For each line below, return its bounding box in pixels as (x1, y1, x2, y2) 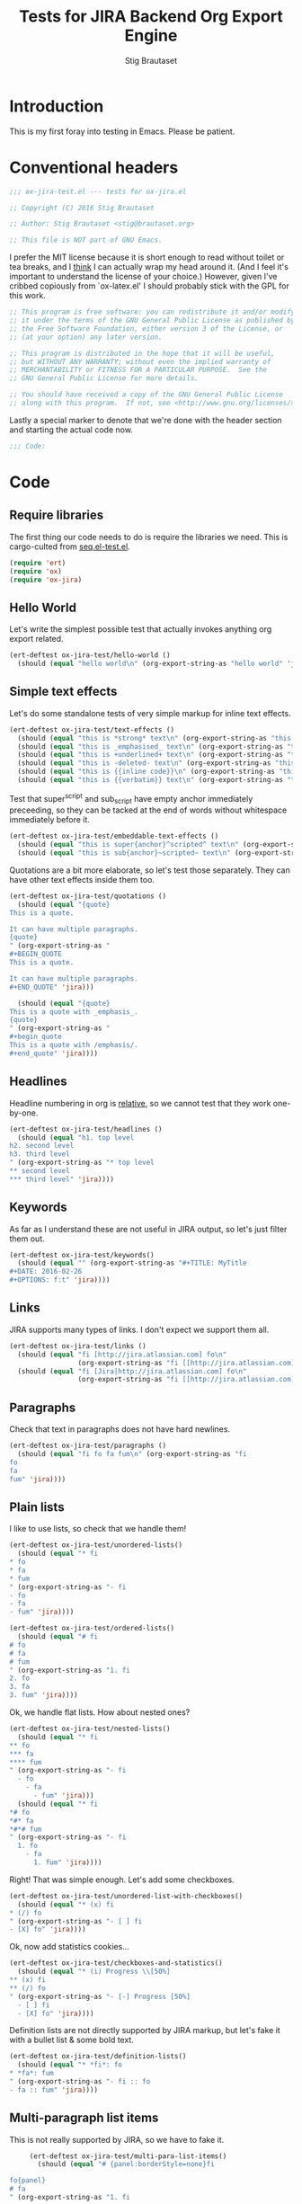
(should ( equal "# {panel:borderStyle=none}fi (37, 2160, 216, 2169)
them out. (9, 1233, 45, 1244)
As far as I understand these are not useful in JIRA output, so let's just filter (9, 1223, 288, 1234)
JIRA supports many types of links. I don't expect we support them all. (9, 1324, 270, 1335)
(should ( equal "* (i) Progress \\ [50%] (17, 1967, 171, 1977)
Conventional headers (9, 157, 179, 177)
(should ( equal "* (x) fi (17, 1899, 115, 1909)
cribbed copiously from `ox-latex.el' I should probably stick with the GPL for (9, 280, 289, 291)
